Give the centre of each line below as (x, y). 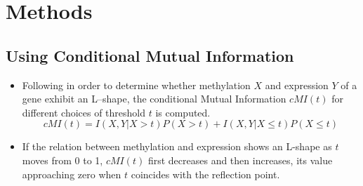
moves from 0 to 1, (62, 160)
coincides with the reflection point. (205, 174)
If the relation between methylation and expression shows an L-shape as (177, 146)
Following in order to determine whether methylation (136, 85)
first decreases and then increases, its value (240, 160)
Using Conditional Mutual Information (150, 55)
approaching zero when (72, 174)
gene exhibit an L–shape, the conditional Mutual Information (154, 99)
